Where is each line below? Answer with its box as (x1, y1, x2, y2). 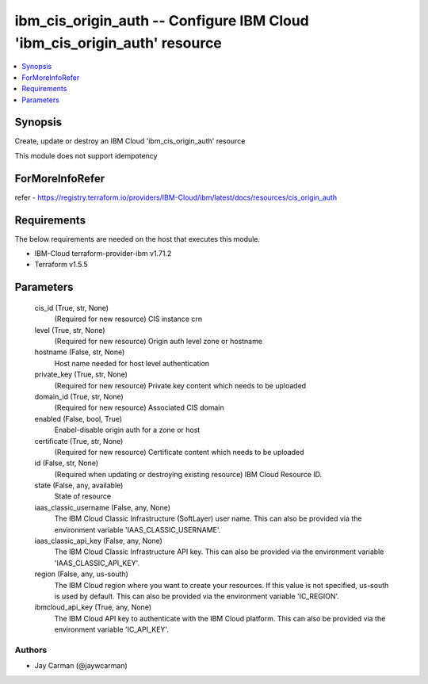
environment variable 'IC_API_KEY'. (54, 625, 170, 634)
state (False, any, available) (34, 480, 124, 491)
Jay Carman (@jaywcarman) (34, 661, 128, 671)
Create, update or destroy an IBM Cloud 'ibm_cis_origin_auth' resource (14, 136, 246, 146)
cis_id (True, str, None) (34, 303, 109, 312)
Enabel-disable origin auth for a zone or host (54, 425, 201, 435)
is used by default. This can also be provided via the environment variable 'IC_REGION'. (54, 591, 340, 601)
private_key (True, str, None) (34, 369, 128, 380)
